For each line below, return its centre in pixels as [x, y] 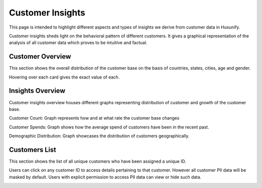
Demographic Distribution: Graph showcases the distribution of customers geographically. [99, 136]
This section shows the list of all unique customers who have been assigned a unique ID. [98, 161]
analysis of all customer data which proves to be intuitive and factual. [78, 43]
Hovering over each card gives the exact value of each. [64, 77]
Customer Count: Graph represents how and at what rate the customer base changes [94, 118]
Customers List [33, 149]
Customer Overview [40, 56]
